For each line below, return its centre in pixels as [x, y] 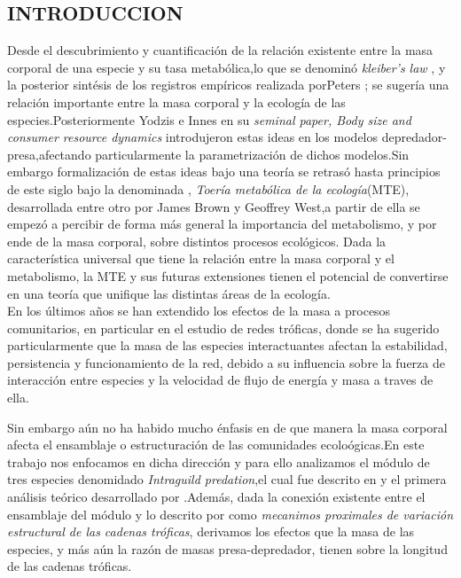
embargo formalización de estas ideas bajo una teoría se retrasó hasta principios [224, 172]
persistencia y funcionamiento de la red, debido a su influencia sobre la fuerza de [226, 362]
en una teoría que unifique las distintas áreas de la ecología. [169, 293]
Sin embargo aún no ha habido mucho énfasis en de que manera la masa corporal [227, 427]
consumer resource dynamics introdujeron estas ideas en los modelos [193, 137]
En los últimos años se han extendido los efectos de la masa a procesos [199, 311]
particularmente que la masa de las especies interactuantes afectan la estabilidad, [227, 345]
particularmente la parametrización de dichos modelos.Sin [252, 154]
